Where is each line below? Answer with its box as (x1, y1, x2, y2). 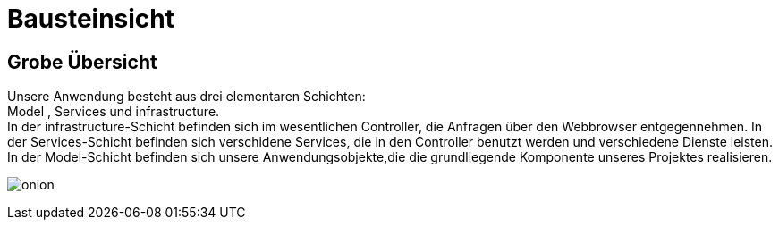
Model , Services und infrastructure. (7, 104, 220, 120)
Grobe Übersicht (7, 50, 157, 73)
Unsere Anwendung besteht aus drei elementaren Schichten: (7, 88, 366, 105)
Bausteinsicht (7, 4, 175, 34)
